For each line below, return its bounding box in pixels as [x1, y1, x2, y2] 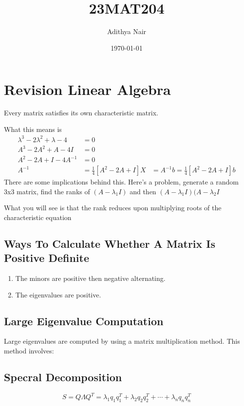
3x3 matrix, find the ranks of [4, 186, 90, 196]
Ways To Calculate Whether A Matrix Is [4, 236, 216, 251]
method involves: [4, 346, 54, 356]
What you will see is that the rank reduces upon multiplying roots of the [4, 203, 222, 213]
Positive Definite [4, 250, 89, 265]
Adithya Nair [107, 26, 147, 37]
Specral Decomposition [4, 369, 122, 384]
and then [130, 186, 156, 196]
